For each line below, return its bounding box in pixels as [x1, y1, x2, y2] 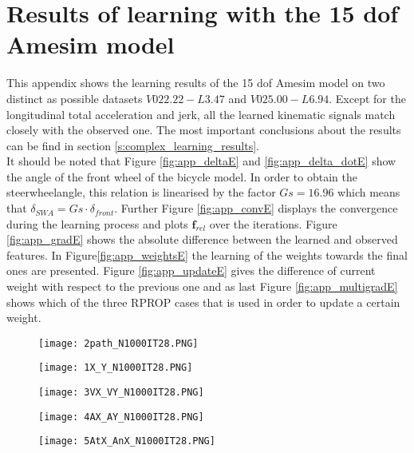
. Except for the [329, 89, 406, 106]
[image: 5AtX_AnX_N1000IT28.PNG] [38, 435, 215, 447]
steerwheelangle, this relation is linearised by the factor [6, 184, 276, 201]
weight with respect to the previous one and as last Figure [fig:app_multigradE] [6, 278, 398, 295]
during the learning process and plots [6, 215, 188, 232]
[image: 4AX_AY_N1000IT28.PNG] [38, 411, 204, 423]
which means [337, 184, 400, 201]
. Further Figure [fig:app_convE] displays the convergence [114, 200, 398, 217]
